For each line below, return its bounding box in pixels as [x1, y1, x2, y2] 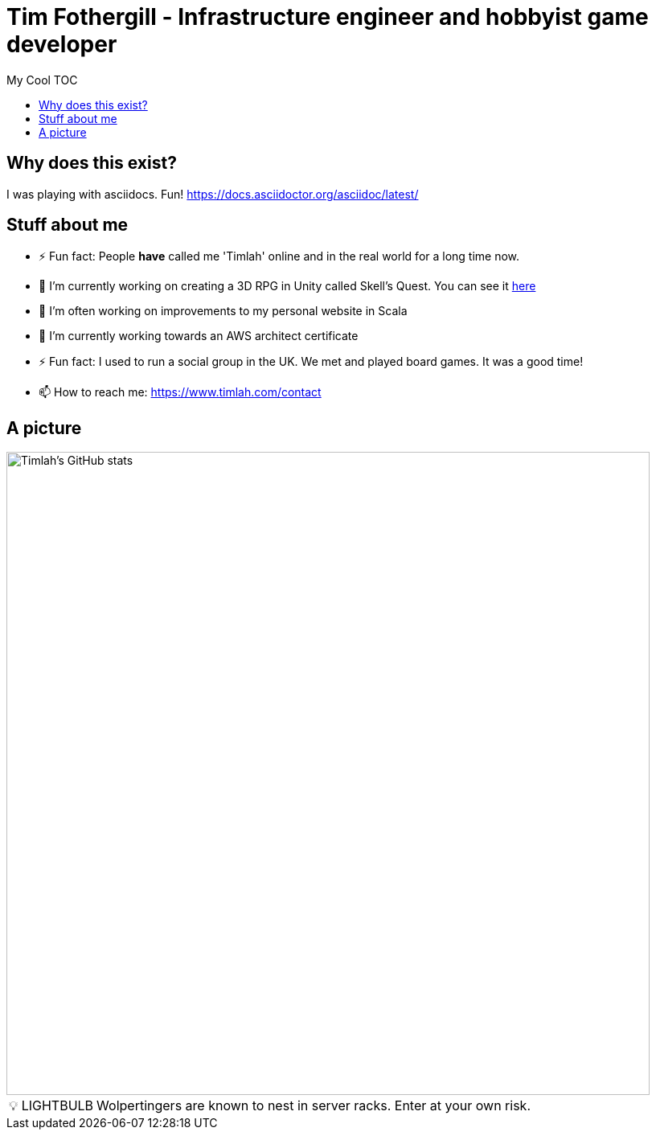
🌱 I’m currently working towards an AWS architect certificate [39, 329, 359, 343]
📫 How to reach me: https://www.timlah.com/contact [39, 385, 322, 400]
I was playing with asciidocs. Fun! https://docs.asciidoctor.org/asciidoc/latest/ [6, 187, 419, 201]
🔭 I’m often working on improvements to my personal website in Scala [39, 304, 408, 318]
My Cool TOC [6, 72, 78, 87]
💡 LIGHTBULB [9, 1097, 94, 1114]
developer [6, 31, 117, 58]
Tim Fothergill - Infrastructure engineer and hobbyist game [6, 3, 649, 31]
